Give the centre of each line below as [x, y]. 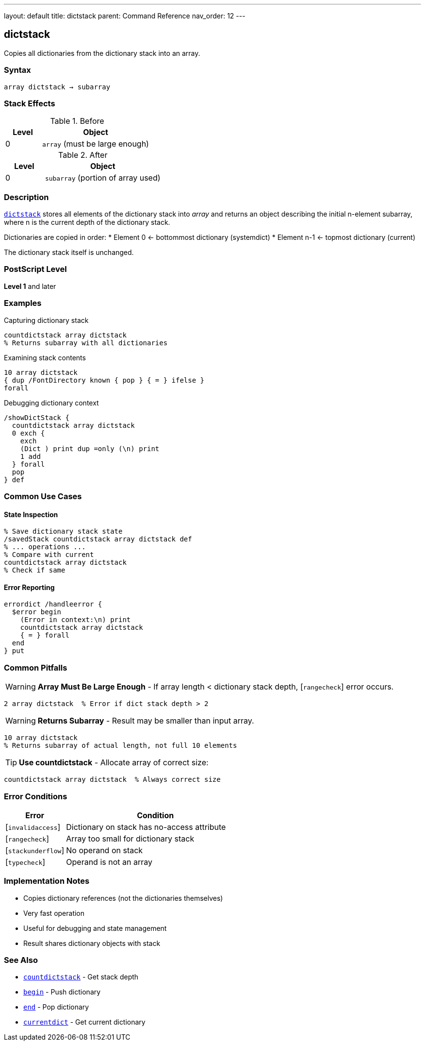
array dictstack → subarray [57, 87]
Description [26, 197]
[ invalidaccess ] [33, 827]
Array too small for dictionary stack [130, 838]
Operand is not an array [109, 862]
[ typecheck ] [25, 862]
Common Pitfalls [36, 667]
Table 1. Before [77, 121]
